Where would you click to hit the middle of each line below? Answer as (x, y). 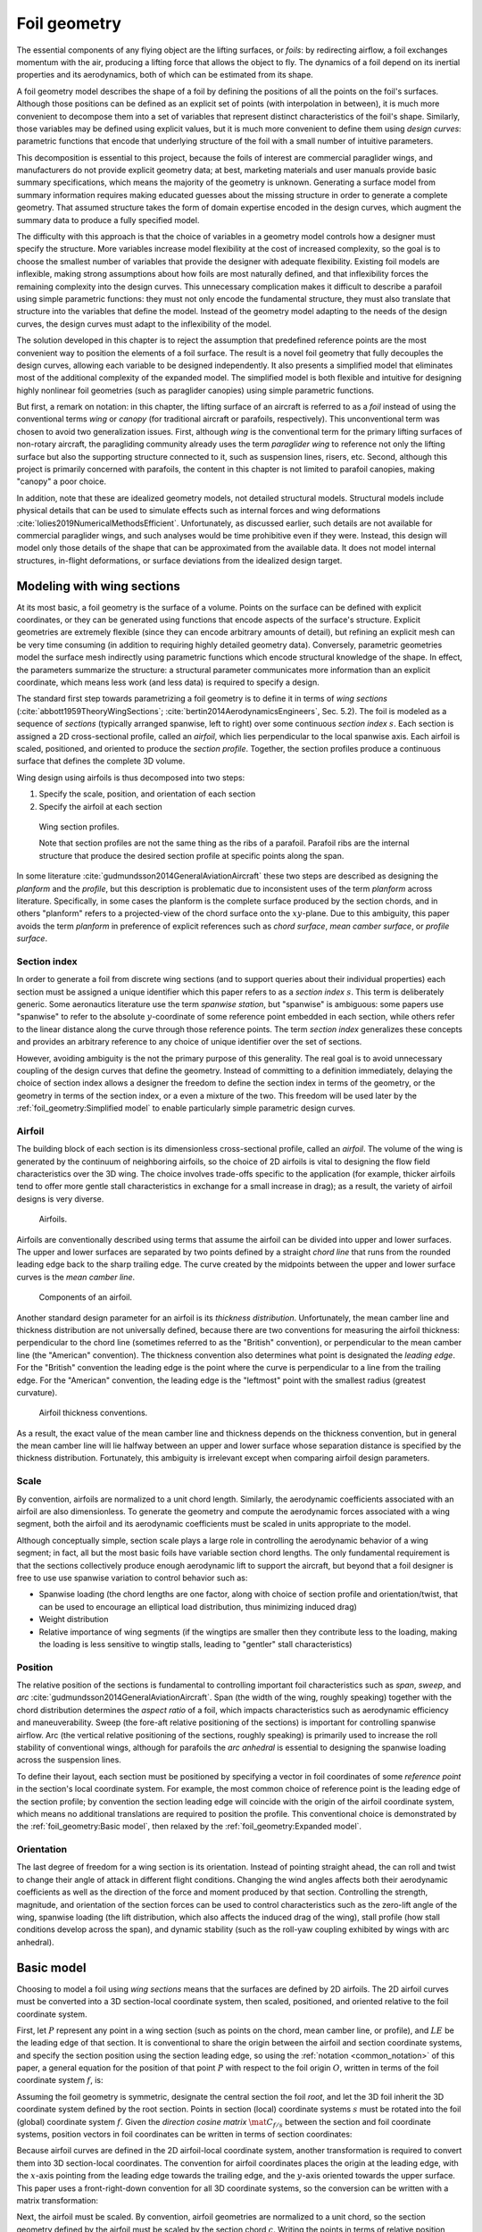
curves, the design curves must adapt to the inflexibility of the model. (144, 324)
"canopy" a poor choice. (62, 481)
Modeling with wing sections (98, 586)
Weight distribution (74, 1620)
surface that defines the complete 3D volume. (101, 761)
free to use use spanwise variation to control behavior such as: (132, 1578)
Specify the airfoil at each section (100, 806)
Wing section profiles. (79, 827)
